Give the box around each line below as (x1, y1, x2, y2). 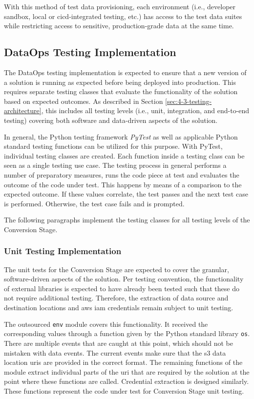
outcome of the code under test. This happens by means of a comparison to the (4, 179, 242, 189)
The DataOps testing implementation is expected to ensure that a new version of (4, 67, 247, 77)
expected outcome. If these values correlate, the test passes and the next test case (4, 189, 248, 199)
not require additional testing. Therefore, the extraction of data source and (4, 293, 229, 303)
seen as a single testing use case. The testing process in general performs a (4, 160, 227, 170)
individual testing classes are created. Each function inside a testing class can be (4, 150, 245, 160)
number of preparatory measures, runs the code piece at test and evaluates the (4, 169, 239, 180)
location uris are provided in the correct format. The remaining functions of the (4, 357, 243, 367)
